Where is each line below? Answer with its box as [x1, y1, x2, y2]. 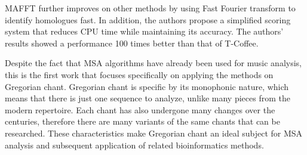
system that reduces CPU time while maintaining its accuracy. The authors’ [5, 25, 284, 38]
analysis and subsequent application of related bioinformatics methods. [5, 138, 264, 151]
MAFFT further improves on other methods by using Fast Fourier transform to [5, 2, 296, 14]
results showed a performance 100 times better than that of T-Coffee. [5, 36, 259, 49]
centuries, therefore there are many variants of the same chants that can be [5, 115, 280, 128]
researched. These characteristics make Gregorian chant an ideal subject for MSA [5, 126, 303, 139]
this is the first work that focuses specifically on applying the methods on [5, 68, 274, 80]
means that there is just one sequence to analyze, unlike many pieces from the [5, 92, 290, 104]
